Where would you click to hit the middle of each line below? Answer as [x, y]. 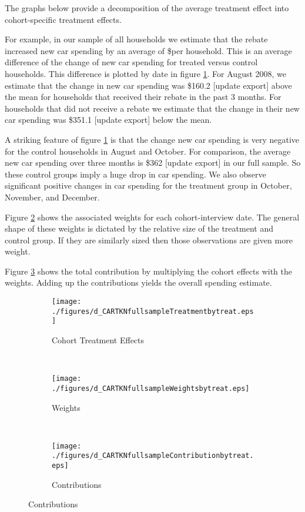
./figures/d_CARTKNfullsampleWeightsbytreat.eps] [151, 388]
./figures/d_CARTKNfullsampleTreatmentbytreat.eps [153, 311]
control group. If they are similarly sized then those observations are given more [149, 240]
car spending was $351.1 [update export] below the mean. [108, 120]
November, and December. [52, 197]
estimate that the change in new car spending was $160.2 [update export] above [148, 85]
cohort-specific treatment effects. [63, 19]
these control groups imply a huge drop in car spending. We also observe [135, 174]
